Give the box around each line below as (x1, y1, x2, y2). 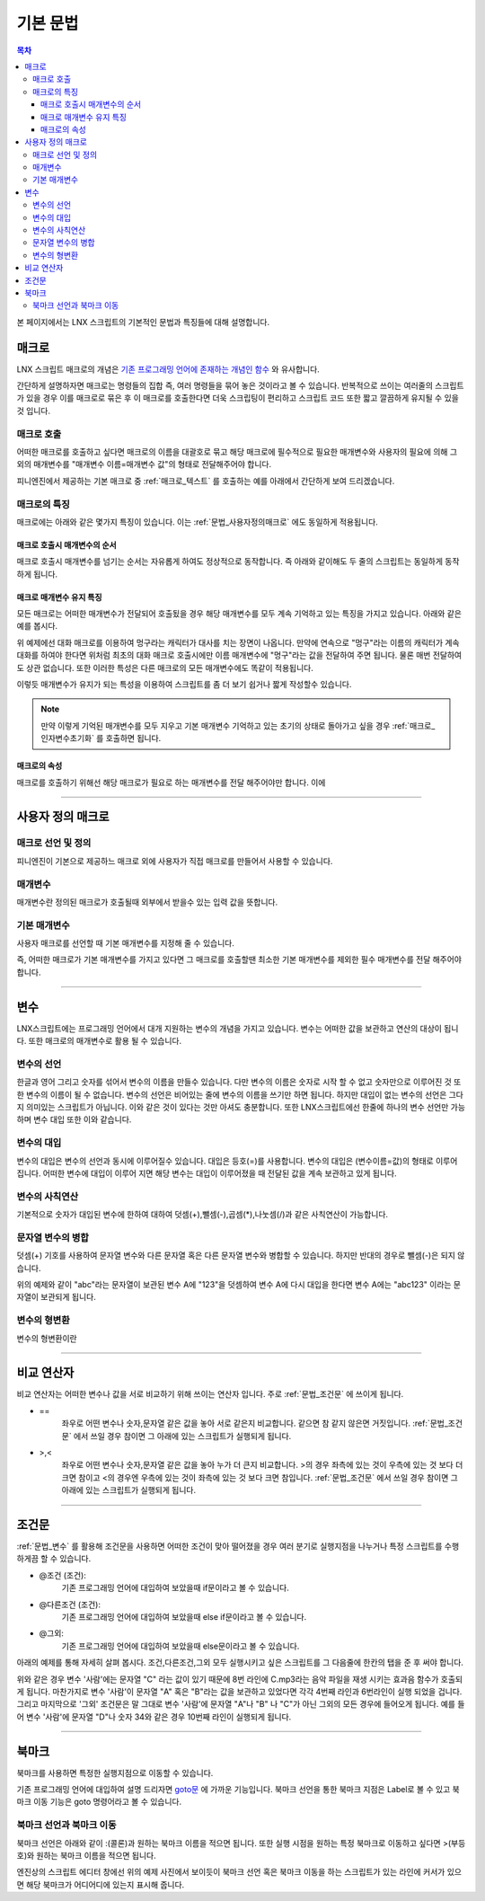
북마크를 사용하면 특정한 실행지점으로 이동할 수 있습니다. (16, 1767, 214, 1778)
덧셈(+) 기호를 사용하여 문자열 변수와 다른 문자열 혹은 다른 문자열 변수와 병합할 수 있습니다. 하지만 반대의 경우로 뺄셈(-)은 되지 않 (16, 1250, 465, 1261)
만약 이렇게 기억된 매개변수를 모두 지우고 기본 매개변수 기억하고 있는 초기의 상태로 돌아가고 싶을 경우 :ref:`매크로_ (40, 720, 436, 731)
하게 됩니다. (16, 569, 58, 579)
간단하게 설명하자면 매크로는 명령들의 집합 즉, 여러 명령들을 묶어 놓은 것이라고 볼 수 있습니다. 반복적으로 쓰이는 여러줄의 (16, 380, 433, 391)
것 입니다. (16, 405, 51, 416)
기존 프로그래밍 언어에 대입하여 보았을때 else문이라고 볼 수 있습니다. (61, 1640, 300, 1651)
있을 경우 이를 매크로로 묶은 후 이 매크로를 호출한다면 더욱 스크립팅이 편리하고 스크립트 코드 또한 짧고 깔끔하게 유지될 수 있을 (25, 393, 460, 403)
